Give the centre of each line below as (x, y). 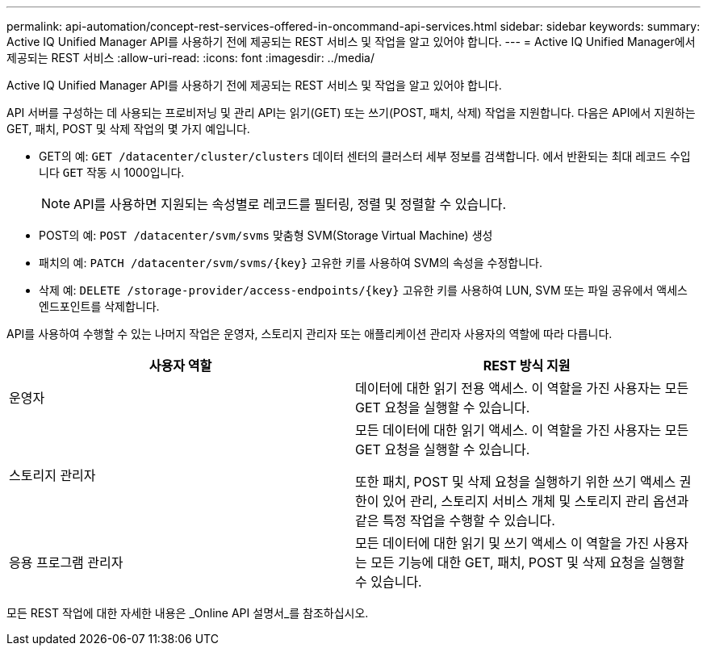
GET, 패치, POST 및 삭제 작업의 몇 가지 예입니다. (128, 129)
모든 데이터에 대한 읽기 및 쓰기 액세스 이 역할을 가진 (502, 543)
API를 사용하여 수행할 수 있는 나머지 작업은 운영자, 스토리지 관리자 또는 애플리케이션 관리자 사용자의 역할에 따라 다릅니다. (310, 334)
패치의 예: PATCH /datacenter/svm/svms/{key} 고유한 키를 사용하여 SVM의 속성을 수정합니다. (291, 263)
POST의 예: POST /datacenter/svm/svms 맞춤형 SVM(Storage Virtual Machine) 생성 (266, 235)
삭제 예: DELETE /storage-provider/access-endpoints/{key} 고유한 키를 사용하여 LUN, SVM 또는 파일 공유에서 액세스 (363, 290)
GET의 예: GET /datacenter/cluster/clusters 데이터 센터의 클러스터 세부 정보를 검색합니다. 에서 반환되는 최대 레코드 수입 (365, 156)
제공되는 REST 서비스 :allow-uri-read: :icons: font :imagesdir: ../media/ (191, 58)
